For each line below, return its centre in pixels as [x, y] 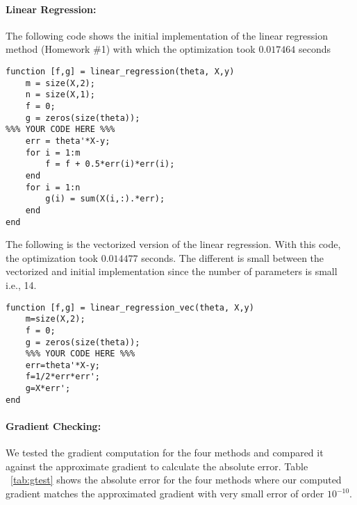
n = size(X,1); [60, 95]
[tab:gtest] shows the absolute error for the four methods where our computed [176, 480]
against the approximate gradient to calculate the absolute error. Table [157, 466]
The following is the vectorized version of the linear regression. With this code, [173, 244]
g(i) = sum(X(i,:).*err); [105, 199]
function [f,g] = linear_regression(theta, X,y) [120, 71]
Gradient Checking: [53, 426]
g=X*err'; [48, 389]
